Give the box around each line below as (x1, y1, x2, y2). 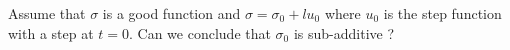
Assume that (8, 3, 86, 23)
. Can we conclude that (129, 22, 271, 43)
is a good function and (102, 3, 241, 23)
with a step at (8, 22, 94, 43)
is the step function (383, 3, 502, 23)
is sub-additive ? (293, 22, 395, 43)
